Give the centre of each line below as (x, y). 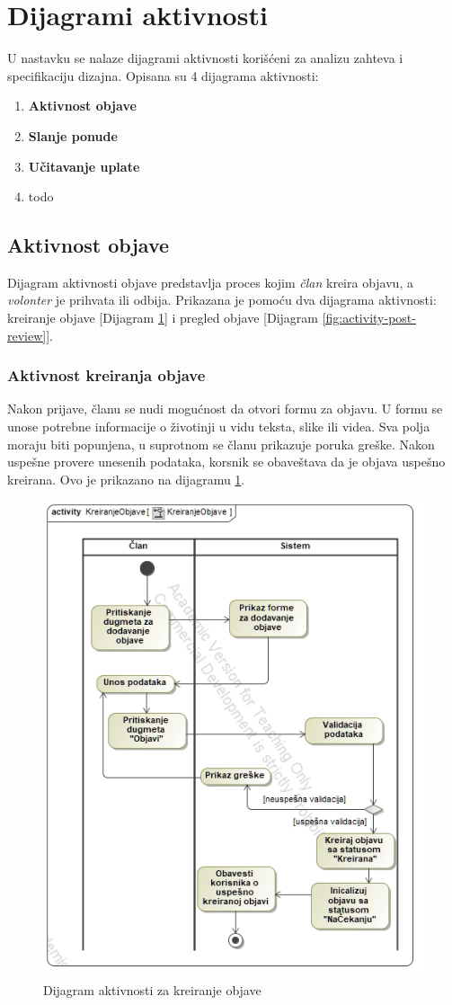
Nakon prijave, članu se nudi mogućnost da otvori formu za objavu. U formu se (225, 409)
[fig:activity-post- (369, 318)
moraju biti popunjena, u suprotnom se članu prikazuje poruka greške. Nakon (221, 444)
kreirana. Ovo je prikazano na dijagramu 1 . (126, 479)
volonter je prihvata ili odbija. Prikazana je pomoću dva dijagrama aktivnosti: (222, 300)
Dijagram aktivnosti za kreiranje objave (152, 990)
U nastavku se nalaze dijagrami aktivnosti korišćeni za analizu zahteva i (205, 58)
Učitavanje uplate (84, 166)
